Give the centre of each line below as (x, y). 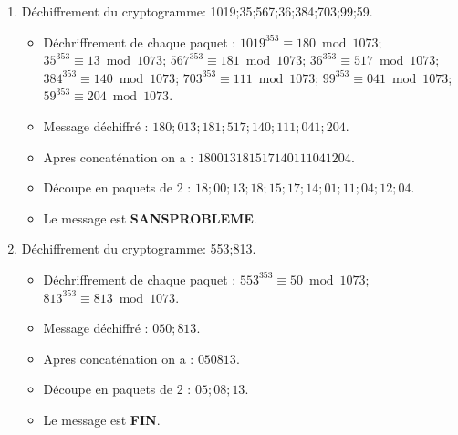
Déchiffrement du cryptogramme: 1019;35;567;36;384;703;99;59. (197, 11)
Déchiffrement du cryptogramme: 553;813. (139, 249)
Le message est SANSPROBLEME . (150, 217)
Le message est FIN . (102, 419)
